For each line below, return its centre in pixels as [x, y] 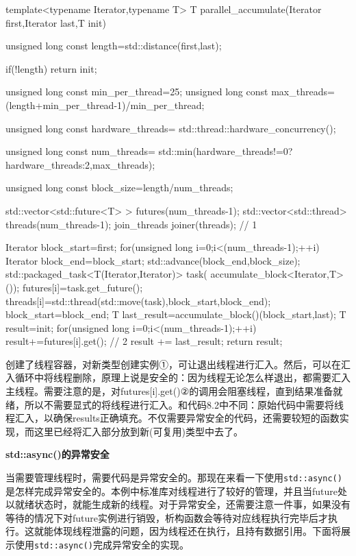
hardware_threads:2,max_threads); [80, 164]
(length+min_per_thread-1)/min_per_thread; [105, 105]
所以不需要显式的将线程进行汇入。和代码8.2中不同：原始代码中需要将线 [184, 404]
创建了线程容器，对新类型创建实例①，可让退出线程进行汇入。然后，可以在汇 [178, 364]
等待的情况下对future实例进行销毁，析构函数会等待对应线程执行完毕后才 [167, 517]
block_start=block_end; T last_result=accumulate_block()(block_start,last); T [176, 314]
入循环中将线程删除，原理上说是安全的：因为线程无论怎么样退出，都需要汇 [173, 377]
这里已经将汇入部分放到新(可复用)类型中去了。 [138, 431]
